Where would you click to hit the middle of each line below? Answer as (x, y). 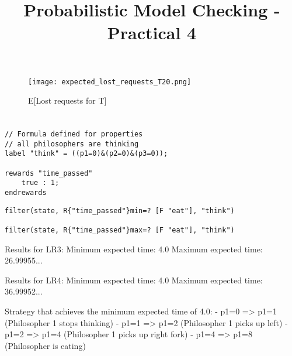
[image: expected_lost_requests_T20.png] (110, 82)
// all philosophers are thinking (72, 144)
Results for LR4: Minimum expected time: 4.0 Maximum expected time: (134, 280)
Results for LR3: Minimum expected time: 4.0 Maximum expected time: (134, 249)
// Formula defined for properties (74, 134)
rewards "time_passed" (49, 173)
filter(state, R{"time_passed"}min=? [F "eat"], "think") (120, 210)
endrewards (26, 192)
